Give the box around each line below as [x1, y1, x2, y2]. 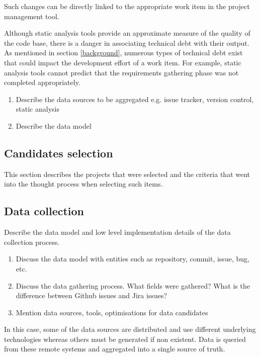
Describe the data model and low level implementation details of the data [4, 227, 231, 237]
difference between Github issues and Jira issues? [16, 290, 167, 301]
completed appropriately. [4, 77, 80, 87]
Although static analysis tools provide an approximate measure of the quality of [4, 28, 250, 38]
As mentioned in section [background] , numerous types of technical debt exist [4, 47, 243, 58]
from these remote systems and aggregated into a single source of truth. [4, 343, 225, 354]
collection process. [4, 236, 60, 247]
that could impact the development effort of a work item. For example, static [4, 57, 241, 67]
